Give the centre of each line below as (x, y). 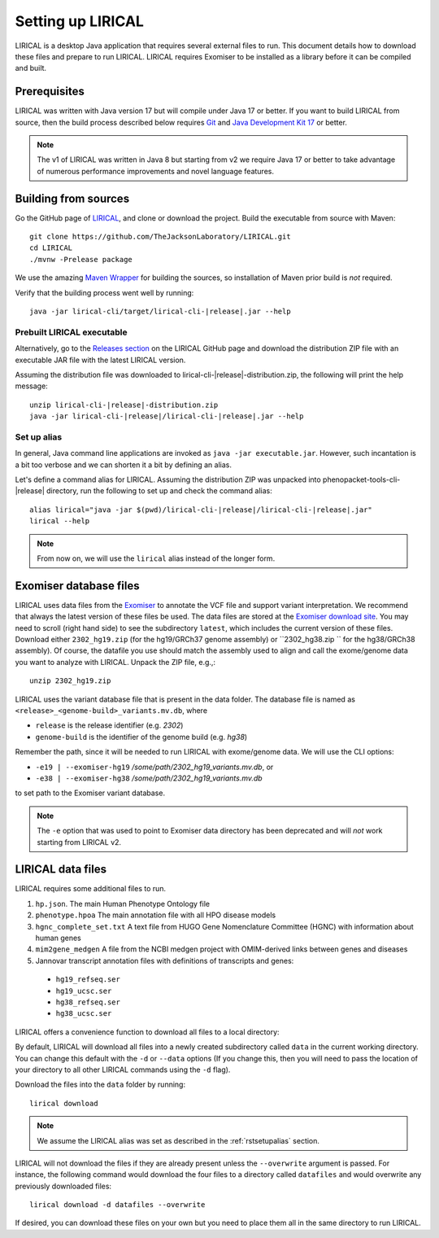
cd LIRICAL (51, 248)
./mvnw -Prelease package (81, 259)
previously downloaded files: (63, 1186)
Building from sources (72, 198)
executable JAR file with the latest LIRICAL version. (100, 360)
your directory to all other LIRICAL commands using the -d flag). (123, 1070)
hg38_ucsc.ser (84, 1014)
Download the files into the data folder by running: (100, 1085)
